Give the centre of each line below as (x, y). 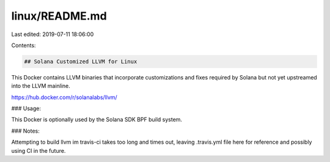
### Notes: (25, 131)
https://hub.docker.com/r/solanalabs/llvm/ (64, 97)
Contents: (24, 45)
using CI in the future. (38, 150)
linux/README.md (59, 16)
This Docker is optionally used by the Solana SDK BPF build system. (97, 120)
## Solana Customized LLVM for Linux (81, 61)
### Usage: (26, 109)
